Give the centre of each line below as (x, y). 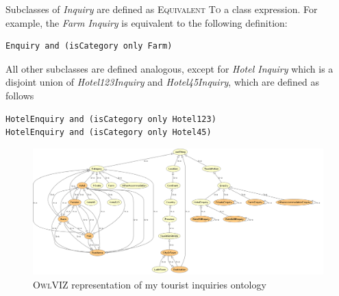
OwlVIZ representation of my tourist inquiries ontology (150, 284)
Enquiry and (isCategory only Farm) (89, 46)
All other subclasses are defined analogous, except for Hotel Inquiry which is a (169, 68)
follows (20, 95)
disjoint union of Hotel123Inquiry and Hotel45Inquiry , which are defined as (163, 82)
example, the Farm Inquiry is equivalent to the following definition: (147, 22)
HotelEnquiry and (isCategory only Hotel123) (111, 119)
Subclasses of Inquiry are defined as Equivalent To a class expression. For (162, 9)
